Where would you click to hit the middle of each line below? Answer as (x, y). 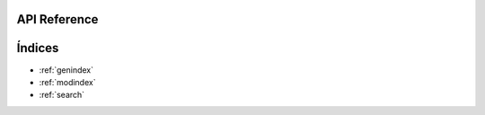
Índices (38, 48)
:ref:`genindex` (66, 70)
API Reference (57, 19)
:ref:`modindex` (67, 82)
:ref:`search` (62, 95)
